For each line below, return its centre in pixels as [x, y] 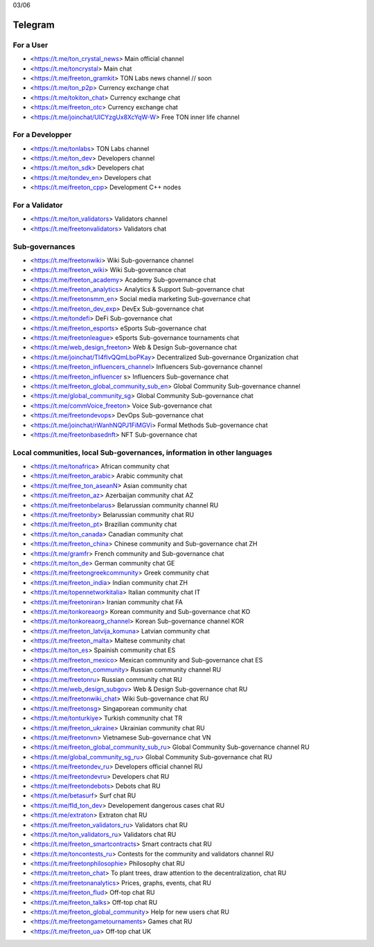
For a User [30, 45]
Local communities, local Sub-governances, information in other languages [143, 452]
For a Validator [38, 205]
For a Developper [42, 135]
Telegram [34, 25]
